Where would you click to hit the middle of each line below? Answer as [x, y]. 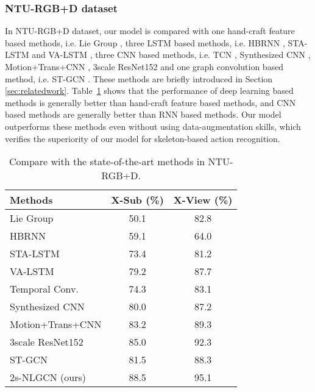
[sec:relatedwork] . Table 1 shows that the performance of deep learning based [149, 91]
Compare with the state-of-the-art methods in [107, 162]
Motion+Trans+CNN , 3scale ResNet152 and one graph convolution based [144, 66]
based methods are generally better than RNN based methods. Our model [143, 114]
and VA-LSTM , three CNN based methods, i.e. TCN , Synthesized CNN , [171, 55]
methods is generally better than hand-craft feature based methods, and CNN [150, 102]
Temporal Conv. [44, 289]
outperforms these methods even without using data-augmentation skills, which [153, 126]
